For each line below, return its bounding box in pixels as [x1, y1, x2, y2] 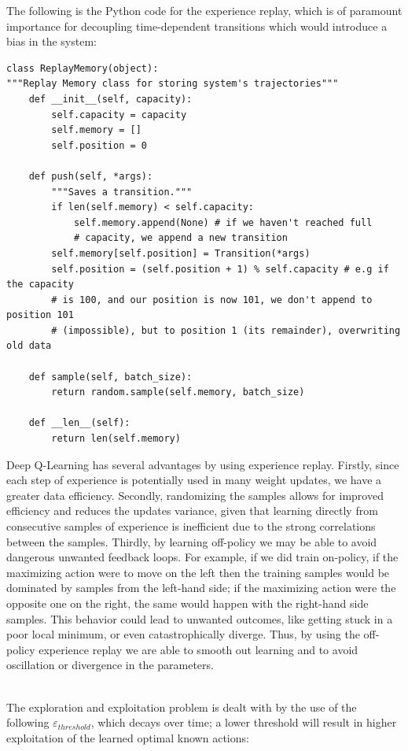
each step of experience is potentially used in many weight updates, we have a [6, 472, 382, 488]
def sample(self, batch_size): [28, 371, 193, 383]
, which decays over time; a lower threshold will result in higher [90, 714, 397, 731]
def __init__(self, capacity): [28, 93, 193, 105]
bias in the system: [6, 33, 97, 50]
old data [6, 340, 52, 352]
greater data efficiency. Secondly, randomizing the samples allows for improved [6, 486, 384, 503]
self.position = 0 [51, 139, 147, 151]
